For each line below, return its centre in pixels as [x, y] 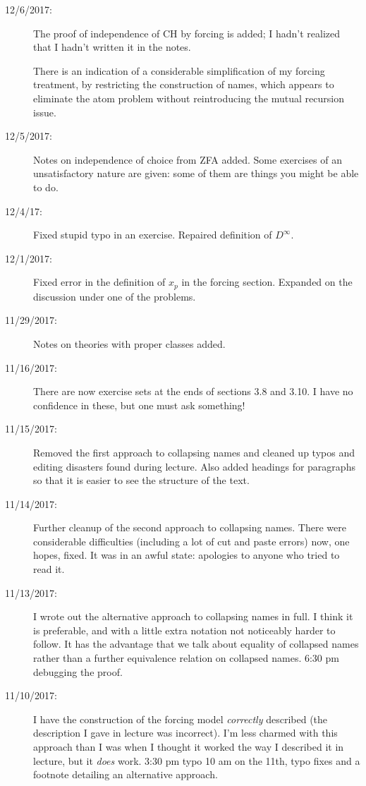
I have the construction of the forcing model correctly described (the [181, 719]
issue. [45, 112]
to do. [46, 187]
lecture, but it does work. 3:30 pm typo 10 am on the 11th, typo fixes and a [197, 760]
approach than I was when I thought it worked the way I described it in [189, 747]
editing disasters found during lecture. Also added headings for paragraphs [194, 466]
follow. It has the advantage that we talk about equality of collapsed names [196, 644]
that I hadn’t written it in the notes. [112, 47]
